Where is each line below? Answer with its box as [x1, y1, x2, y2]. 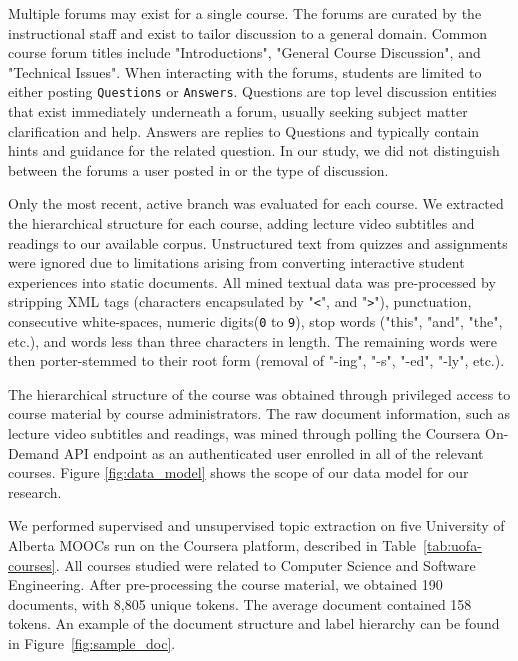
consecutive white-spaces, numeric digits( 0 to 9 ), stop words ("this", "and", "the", [8, 311, 503, 332]
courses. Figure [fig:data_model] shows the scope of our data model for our [8, 462, 469, 483]
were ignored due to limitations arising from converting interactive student [8, 252, 465, 273]
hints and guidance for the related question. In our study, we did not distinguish [8, 140, 500, 161]
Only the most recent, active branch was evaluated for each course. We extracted [8, 193, 504, 214]
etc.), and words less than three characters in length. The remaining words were [8, 330, 498, 351]
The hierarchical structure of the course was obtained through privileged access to [8, 383, 511, 404]
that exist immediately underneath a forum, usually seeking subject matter [8, 101, 468, 122]
